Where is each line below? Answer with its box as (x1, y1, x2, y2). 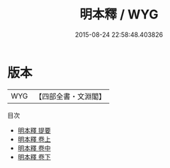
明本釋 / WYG (79, 6, 159, 23)
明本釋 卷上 (17, 135, 51, 143)
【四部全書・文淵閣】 (35, 91, 106, 101)
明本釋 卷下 (17, 152, 51, 161)
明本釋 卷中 (17, 143, 51, 152)
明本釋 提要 (17, 125, 51, 135)
